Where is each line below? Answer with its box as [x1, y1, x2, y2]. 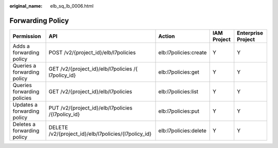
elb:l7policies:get [158, 68, 199, 75]
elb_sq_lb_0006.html [50, 3, 94, 9]
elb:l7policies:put [158, 108, 200, 115]
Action [158, 32, 175, 39]
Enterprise [237, 29, 264, 36]
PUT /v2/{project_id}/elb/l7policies [48, 104, 133, 111]
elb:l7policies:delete [158, 127, 207, 134]
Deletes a [12, 120, 36, 128]
